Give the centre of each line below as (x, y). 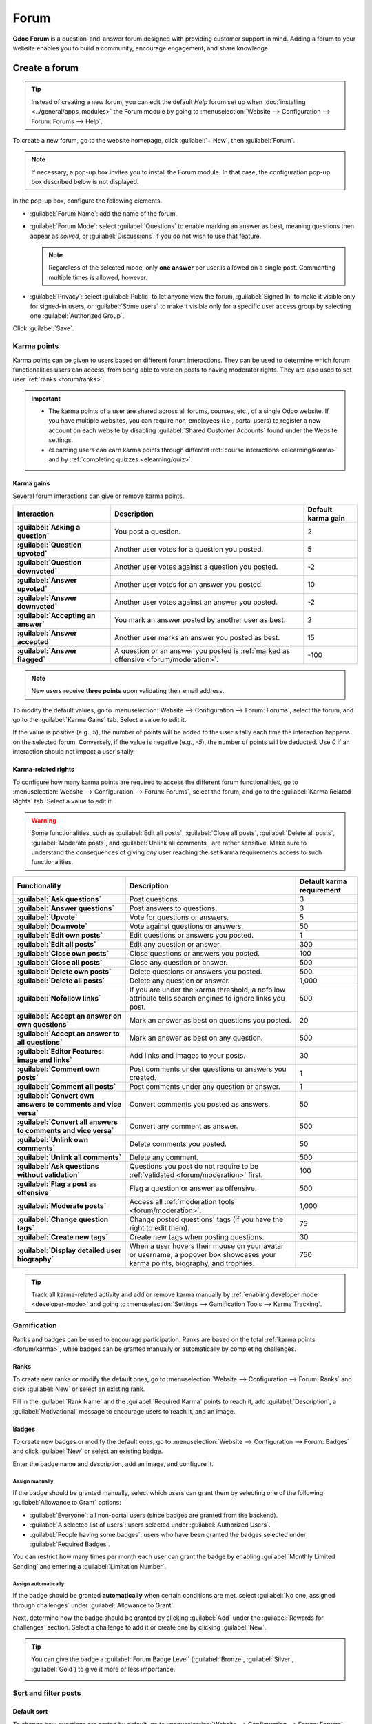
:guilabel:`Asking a (49, 527)
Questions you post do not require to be (194, 1166)
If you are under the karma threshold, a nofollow (207, 990)
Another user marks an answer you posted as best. (197, 637)
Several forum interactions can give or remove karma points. (99, 496)
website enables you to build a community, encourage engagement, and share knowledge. (141, 48)
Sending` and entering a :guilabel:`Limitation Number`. (90, 1566)
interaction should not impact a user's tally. (74, 752)
